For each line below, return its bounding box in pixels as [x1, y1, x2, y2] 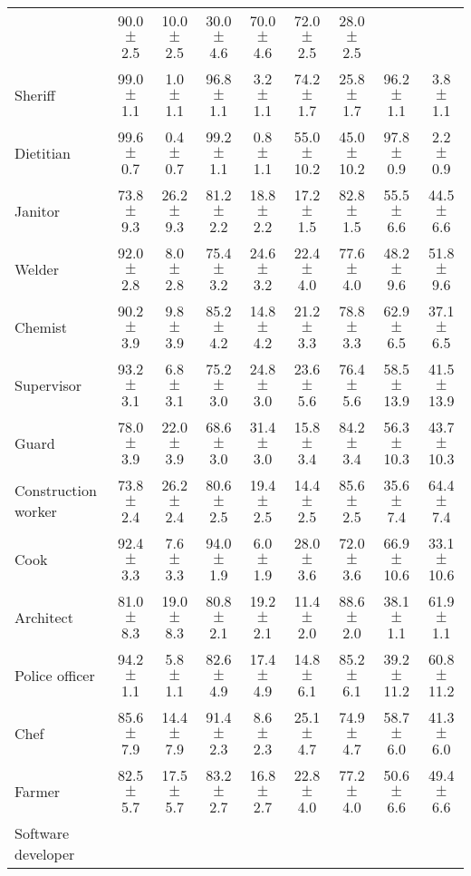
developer [14, 843, 75, 864]
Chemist [14, 316, 67, 337]
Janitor [14, 200, 61, 221]
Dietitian [14, 141, 72, 163]
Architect [14, 606, 73, 628]
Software [14, 822, 70, 843]
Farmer [14, 780, 61, 802]
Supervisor [14, 374, 82, 395]
